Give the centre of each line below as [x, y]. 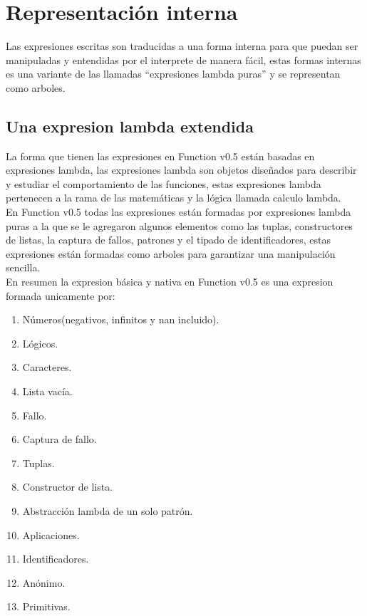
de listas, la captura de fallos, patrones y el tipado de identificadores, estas [169, 240]
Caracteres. [47, 367]
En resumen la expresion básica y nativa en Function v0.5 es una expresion [170, 282]
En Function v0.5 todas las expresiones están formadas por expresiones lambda [179, 212]
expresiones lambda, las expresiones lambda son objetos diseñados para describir [181, 170]
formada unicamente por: [61, 295]
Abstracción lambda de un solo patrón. [108, 510]
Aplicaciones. [51, 534]
